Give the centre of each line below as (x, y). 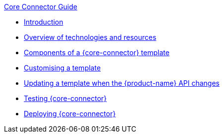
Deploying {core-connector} (70, 114)
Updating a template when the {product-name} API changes (122, 83)
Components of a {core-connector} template (97, 52)
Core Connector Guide (41, 7)
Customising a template (62, 68)
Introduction (44, 22)
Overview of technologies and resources (90, 37)
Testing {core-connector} (65, 98)
